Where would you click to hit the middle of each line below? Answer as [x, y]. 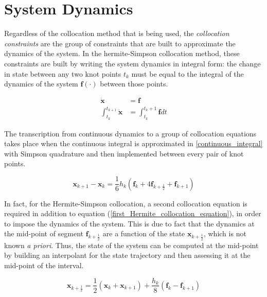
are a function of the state [144, 233]
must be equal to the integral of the [188, 73]
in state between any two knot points [63, 73]
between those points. [134, 84]
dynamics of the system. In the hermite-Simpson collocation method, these [122, 53]
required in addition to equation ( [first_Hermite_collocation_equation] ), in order [133, 213]
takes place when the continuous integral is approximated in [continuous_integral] [133, 143]
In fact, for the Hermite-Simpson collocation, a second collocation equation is [126, 203]
